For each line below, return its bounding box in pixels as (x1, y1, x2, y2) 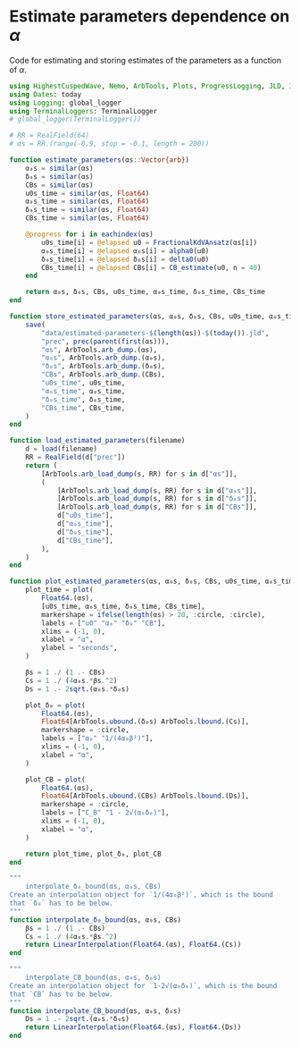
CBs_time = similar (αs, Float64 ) (25, 214, 150, 223)
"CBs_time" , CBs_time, (41, 403, 126, 412)
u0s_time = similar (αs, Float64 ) (25, 189, 150, 198)
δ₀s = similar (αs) (25, 172, 94, 181)
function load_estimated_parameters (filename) (9, 436, 186, 445)
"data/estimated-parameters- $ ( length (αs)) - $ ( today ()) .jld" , (41, 328, 270, 337)
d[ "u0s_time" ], (56, 511, 114, 520)
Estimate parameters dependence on (9, 6, 290, 27)
